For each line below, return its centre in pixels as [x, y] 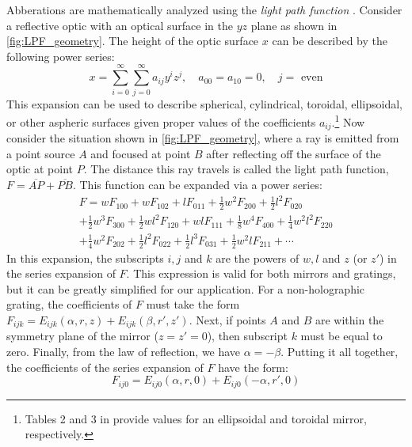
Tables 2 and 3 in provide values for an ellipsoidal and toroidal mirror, [196, 418]
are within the [349, 320]
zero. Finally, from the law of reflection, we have [124, 352]
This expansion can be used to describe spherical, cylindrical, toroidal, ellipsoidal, [204, 103]
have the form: [253, 367]
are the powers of [257, 258]
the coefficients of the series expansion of [105, 367]
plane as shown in [294, 25]
